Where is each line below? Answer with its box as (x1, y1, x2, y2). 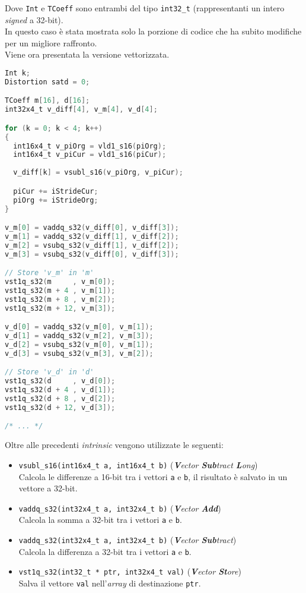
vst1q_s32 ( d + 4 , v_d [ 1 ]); (5, 386, 116, 395)
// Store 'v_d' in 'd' (5, 368, 94, 377)
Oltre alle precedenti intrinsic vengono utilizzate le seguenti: (5, 439, 224, 451)
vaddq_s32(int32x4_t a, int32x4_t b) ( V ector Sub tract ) (18, 534, 237, 546)
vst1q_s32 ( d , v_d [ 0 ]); (5, 377, 116, 386)
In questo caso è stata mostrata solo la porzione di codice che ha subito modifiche (5, 25, 302, 37)
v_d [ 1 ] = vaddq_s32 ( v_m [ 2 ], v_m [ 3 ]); (5, 332, 154, 340)
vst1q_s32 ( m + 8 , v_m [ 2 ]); (5, 295, 116, 304)
